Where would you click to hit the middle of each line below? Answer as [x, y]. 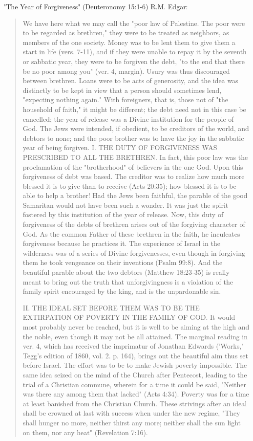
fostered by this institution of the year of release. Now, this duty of [123, 214]
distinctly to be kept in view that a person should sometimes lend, [122, 90]
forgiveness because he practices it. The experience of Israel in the [121, 243]
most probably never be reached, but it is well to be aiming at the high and [136, 327]
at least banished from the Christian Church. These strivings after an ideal [135, 403]
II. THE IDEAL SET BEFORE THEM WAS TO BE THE [111, 307]
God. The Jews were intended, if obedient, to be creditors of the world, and [136, 128]
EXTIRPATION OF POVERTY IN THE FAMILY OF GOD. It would [129, 317]
